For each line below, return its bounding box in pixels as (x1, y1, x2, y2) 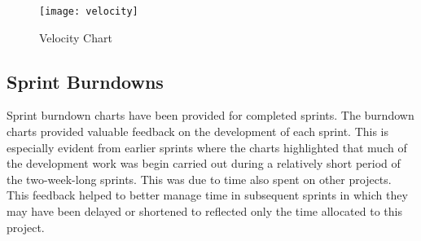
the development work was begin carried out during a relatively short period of (7, 155, 401, 172)
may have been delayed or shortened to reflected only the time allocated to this (7, 203, 402, 220)
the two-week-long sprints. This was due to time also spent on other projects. (7, 170, 392, 187)
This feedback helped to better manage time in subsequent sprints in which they (7, 186, 408, 204)
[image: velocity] (39, 6, 138, 17)
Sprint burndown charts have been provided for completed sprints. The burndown (7, 107, 414, 124)
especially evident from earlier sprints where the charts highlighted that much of (7, 138, 407, 156)
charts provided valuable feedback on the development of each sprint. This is (7, 123, 389, 140)
